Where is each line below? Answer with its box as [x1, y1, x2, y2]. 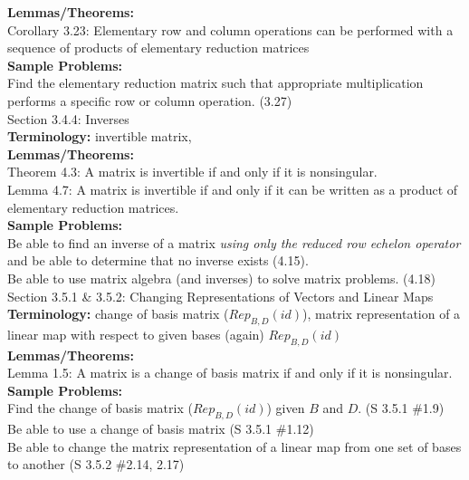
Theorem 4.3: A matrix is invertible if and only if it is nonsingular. [7, 162, 378, 181]
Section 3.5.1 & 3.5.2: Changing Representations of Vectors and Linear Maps [7, 286, 434, 305]
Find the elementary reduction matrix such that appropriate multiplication [7, 73, 424, 92]
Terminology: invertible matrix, [7, 127, 192, 146]
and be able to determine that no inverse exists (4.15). [7, 251, 309, 270]
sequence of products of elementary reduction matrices [7, 38, 310, 57]
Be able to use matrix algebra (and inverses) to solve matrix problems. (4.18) [7, 268, 435, 287]
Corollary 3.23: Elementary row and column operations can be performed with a [7, 20, 454, 39]
